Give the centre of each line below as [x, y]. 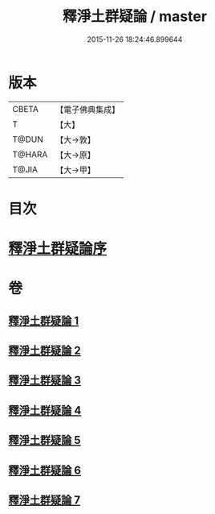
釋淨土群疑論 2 [45, 351]
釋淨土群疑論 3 [45, 381]
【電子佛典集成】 [88, 110]
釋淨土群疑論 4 [45, 410]
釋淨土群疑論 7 [45, 500]
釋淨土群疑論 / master [135, 17]
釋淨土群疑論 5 [45, 440]
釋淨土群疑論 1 [44, 320]
